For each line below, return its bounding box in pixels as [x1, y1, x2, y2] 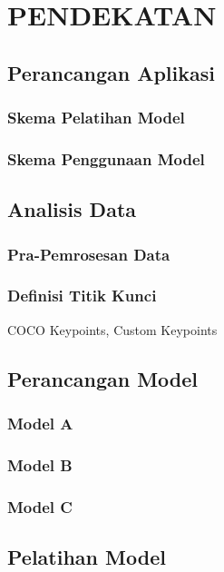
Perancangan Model [7, 364, 199, 392]
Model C [7, 495, 73, 518]
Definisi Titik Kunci [7, 284, 157, 307]
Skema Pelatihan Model [7, 106, 185, 129]
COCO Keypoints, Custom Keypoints [7, 320, 218, 339]
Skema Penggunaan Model [7, 147, 205, 170]
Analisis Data [7, 195, 137, 223]
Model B [7, 453, 73, 476]
